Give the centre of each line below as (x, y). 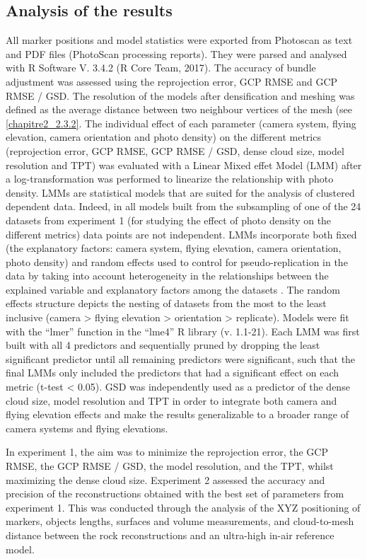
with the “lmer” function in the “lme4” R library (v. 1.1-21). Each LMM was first (183, 331)
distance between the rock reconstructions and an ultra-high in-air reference (170, 535)
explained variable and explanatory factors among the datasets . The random (173, 289)
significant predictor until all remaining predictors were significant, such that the (181, 358)
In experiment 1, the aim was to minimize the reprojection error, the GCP (167, 452)
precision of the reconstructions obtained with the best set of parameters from (175, 494)
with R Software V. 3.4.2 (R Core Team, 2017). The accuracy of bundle (161, 68)
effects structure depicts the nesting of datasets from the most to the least (166, 303)
